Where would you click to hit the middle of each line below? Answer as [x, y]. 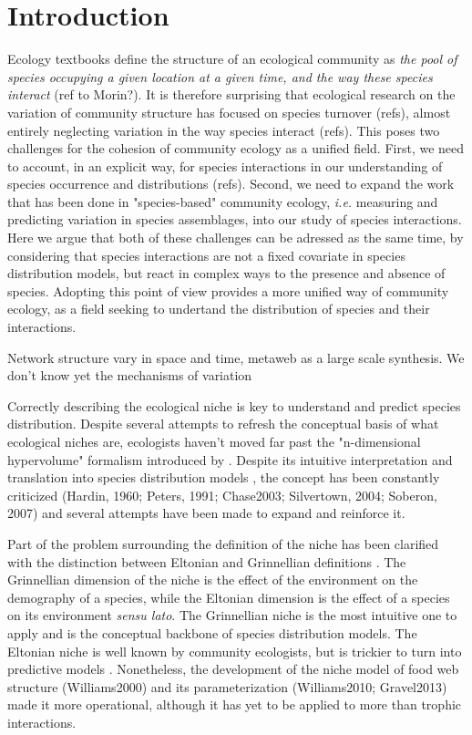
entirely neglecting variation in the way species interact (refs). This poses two [224, 130]
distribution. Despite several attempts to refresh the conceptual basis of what [223, 424]
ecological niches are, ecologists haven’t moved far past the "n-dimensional [214, 441]
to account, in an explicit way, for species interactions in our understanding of [225, 166]
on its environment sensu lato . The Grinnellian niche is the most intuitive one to [232, 615]
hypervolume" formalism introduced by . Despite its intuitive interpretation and [230, 459]
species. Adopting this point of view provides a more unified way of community [228, 290]
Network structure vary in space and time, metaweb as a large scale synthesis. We [236, 357]
